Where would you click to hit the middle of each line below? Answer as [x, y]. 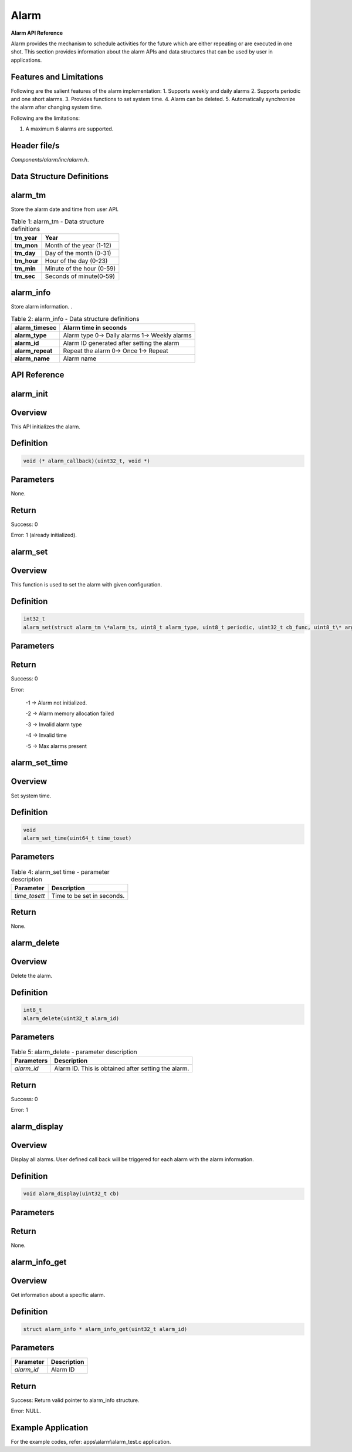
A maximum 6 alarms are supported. [70, 129]
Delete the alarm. [32, 976]
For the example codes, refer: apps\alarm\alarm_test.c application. [91, 1442]
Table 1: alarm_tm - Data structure [57, 222]
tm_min [25, 269]
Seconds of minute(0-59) [80, 276]
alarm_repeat [33, 351]
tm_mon [26, 245]
